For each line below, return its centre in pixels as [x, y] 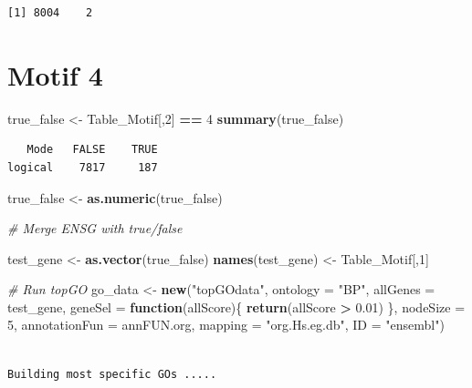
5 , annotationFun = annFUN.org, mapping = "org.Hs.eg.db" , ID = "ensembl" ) [226, 325]
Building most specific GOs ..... [112, 374]
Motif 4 [55, 74]
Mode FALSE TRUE [92, 150]
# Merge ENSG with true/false [95, 228]
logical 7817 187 [83, 167]
